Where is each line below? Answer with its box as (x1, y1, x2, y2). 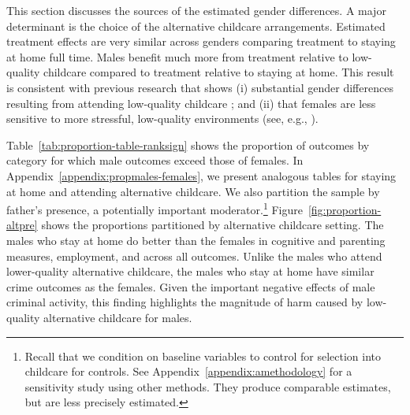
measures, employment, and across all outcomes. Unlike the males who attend (6, 247, 382, 264)
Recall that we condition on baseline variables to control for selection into (24, 347, 382, 364)
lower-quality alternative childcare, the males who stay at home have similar (6, 263, 375, 280)
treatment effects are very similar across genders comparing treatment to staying (6, 33, 396, 50)
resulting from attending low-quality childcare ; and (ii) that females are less (6, 94, 376, 111)
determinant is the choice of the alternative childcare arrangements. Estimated (6, 17, 386, 34)
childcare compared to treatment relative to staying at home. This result (43, 64, 394, 80)
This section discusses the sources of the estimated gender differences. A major (6, 2, 386, 18)
